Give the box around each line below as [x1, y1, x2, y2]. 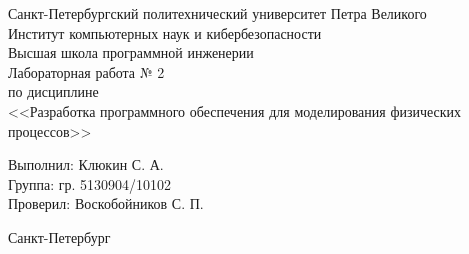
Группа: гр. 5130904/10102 [8, 173, 172, 194]
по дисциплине [8, 81, 99, 102]
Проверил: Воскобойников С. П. [8, 193, 204, 214]
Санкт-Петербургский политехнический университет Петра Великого [8, 3, 427, 23]
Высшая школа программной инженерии [8, 42, 254, 63]
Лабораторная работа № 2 [8, 61, 165, 82]
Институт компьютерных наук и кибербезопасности [8, 22, 322, 43]
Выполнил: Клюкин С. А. [8, 154, 164, 175]
